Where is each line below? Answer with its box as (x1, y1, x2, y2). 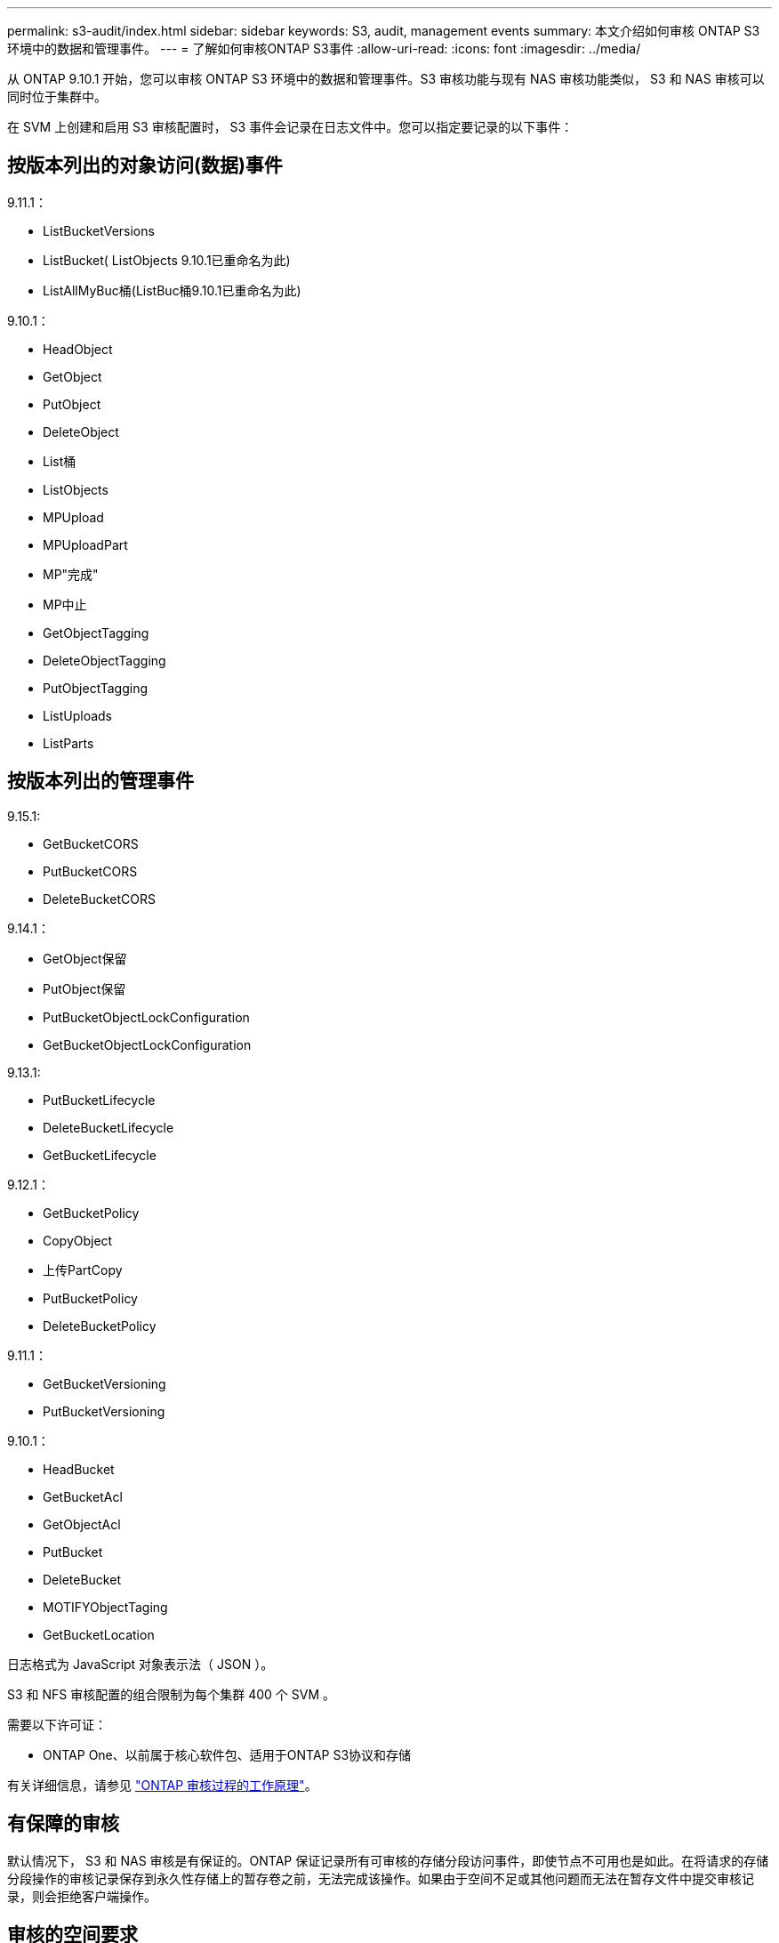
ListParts (43, 735, 94, 751)
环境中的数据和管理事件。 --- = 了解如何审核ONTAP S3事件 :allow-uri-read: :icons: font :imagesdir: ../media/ (7, 41, 641, 56)
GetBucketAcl (43, 1488, 123, 1504)
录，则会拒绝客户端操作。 (7, 1888, 157, 1904)
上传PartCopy (43, 1262, 123, 1278)
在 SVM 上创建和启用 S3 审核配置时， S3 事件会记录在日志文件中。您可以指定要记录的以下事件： (7, 119, 574, 134)
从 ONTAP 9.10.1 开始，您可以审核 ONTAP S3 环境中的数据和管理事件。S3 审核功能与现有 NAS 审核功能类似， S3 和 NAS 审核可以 (7, 71, 765, 86)
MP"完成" (43, 566, 99, 582)
